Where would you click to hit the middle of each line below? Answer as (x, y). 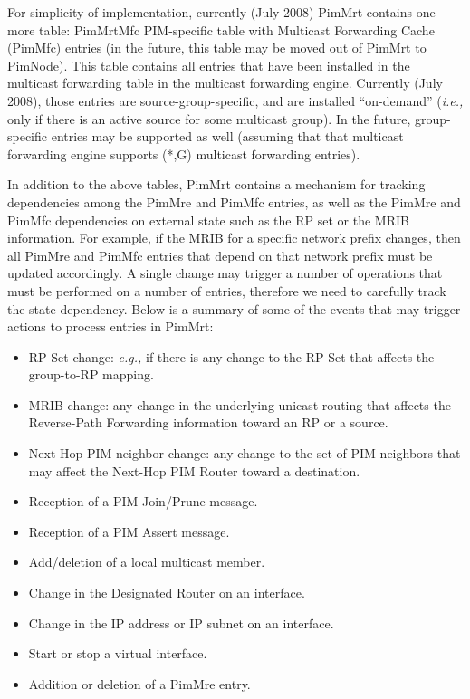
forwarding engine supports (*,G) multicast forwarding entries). (184, 153)
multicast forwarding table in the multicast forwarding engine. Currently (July (225, 83)
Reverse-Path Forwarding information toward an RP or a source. (208, 422)
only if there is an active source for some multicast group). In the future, (209, 118)
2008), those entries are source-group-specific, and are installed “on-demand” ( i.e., (235, 100)
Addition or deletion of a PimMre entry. (139, 683)
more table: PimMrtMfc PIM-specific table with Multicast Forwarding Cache (221, 29)
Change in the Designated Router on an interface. (167, 593)
